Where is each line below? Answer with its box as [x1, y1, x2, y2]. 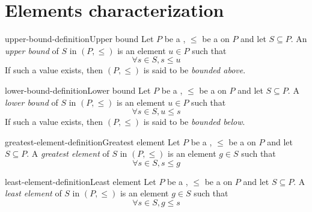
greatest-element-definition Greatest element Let [5, 135, 180, 148]
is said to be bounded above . [143, 64, 246, 76]
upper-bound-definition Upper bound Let [5, 32, 154, 45]
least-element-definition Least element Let [5, 175, 156, 187]
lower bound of [5, 95, 58, 108]
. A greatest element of [26, 147, 109, 160]
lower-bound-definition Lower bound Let [5, 83, 151, 96]
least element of [5, 187, 62, 199]
